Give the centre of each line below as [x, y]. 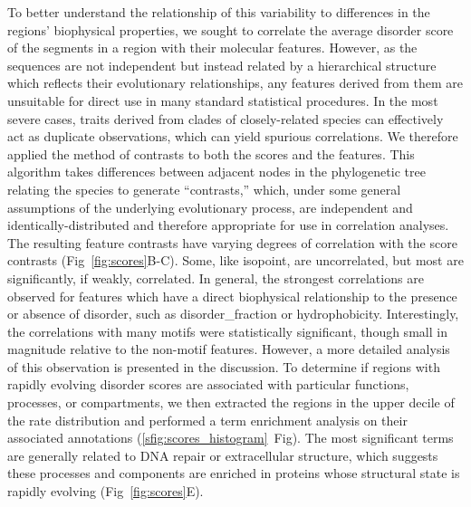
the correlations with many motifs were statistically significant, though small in [227, 331]
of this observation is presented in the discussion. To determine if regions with [224, 366]
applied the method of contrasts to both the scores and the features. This [211, 153]
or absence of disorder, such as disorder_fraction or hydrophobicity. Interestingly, [233, 314]
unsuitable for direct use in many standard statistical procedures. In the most [223, 100]
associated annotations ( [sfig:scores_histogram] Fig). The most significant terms [231, 438]
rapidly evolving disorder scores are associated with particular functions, [208, 384]
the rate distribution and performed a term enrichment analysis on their [207, 420]
